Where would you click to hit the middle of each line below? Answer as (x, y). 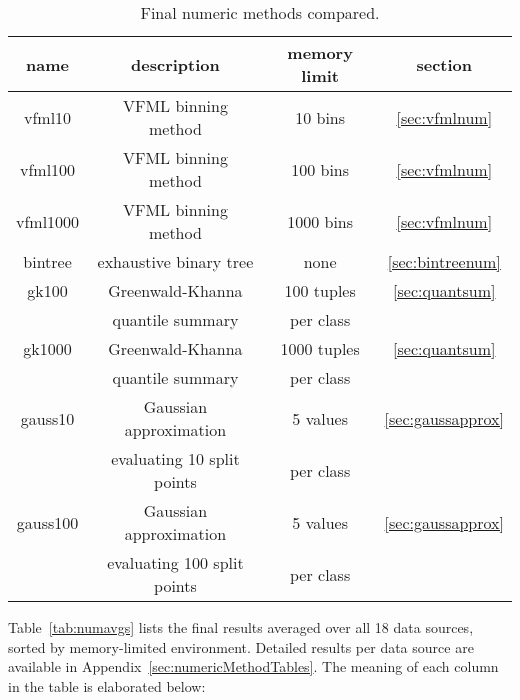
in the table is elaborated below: (107, 685)
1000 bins (320, 221)
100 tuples (320, 290)
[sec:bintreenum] (444, 261)
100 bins (320, 169)
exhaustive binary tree (175, 261)
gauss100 (47, 522)
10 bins (320, 117)
